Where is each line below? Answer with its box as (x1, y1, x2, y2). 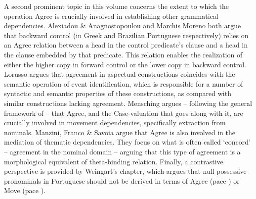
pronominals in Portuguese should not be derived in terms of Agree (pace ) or (4, 175, 240, 186)
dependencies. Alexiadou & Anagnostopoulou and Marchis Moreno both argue (4, 20, 241, 31)
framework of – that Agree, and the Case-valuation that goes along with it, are (4, 107, 243, 118)
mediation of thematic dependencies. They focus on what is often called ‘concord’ (4, 137, 251, 147)
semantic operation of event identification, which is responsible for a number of (4, 78, 243, 89)
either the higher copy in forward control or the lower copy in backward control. (4, 59, 246, 69)
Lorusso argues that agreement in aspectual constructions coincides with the (4, 69, 235, 79)
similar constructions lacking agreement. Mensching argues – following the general (4, 98, 252, 108)
